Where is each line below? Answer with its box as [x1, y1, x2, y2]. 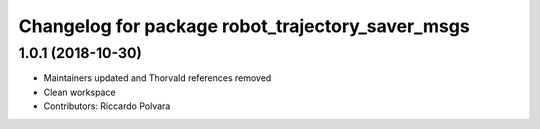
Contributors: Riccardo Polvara [43, 100, 171, 112]
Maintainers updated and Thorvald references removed [43, 72, 272, 84]
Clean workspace [43, 86, 116, 98]
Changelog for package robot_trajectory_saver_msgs [18, 15, 470, 37]
